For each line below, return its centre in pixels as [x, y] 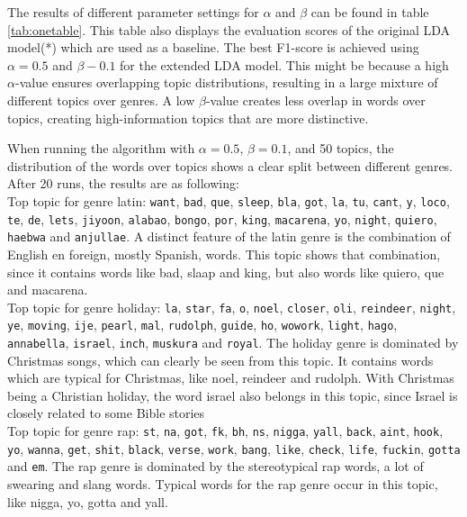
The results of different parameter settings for [133, 12]
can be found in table [370, 12]
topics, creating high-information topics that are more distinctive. [188, 118]
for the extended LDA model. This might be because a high [284, 64]
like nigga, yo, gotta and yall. [88, 501]
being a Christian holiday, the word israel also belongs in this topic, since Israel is [233, 395]
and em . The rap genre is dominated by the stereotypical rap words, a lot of [216, 466]
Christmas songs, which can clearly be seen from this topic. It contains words [220, 360]
